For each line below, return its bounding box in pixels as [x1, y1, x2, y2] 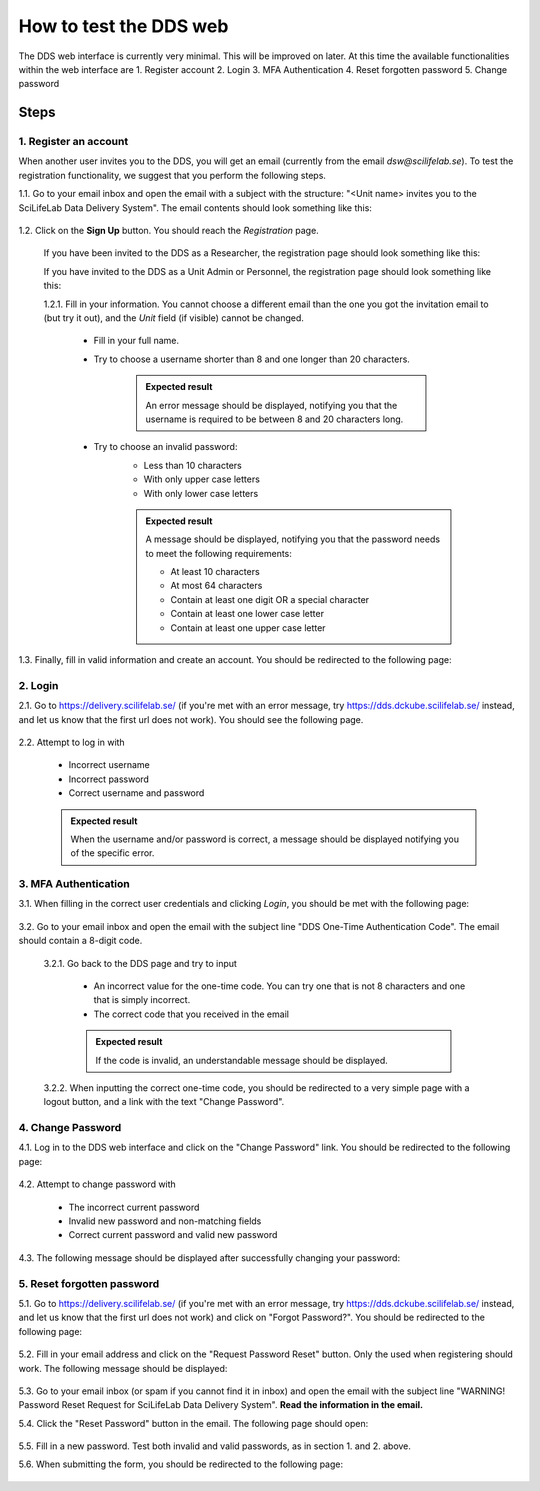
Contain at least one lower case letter [170, 608, 325, 620]
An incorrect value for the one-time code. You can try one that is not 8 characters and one [93, 980, 466, 992]
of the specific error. [70, 847, 155, 859]
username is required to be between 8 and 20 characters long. [145, 413, 404, 425]
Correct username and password [68, 787, 205, 799]
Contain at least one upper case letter [170, 621, 326, 634]
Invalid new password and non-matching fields [68, 1215, 262, 1227]
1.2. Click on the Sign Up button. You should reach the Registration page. [18, 225, 319, 237]
